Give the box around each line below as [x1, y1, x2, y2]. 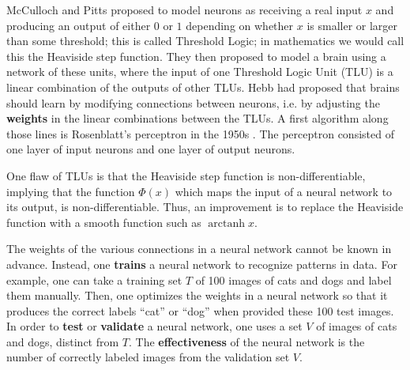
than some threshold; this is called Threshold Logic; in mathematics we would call [6, 32, 404, 49]
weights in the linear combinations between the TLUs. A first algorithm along [6, 110, 389, 126]
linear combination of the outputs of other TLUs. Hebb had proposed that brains [6, 78, 400, 95]
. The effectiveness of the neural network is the [129, 333, 365, 349]
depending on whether [186, 17, 294, 33]
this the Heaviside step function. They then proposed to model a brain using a [6, 47, 386, 64]
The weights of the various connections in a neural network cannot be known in [6, 240, 392, 257]
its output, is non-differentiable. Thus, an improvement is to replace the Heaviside [6, 198, 404, 215]
